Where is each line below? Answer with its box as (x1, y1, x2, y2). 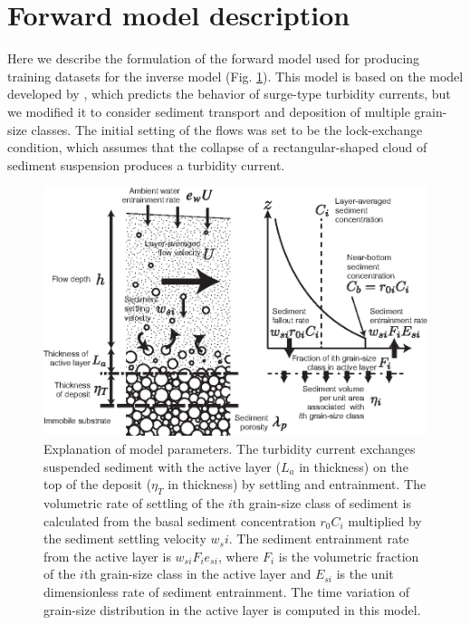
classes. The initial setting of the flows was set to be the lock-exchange (31, 120, 423, 139)
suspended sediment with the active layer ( (43, 457, 281, 476)
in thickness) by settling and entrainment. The (168, 475, 427, 494)
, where (217, 546, 259, 565)
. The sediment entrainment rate (228, 529, 409, 548)
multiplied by (348, 511, 422, 530)
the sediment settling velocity (43, 529, 206, 548)
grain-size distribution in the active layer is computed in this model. (43, 600, 421, 619)
